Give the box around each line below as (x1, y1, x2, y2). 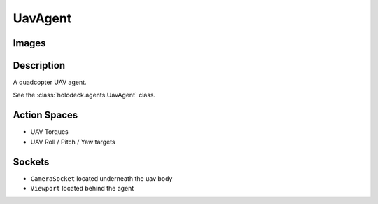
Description (13, 60, 66, 72)
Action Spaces (13, 109, 78, 121)
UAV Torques (30, 128, 69, 136)
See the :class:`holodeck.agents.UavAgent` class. (13, 91, 156, 100)
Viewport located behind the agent (30, 184, 134, 193)
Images (13, 37, 46, 49)
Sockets (13, 156, 50, 168)
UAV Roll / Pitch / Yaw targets (30, 137, 115, 146)
